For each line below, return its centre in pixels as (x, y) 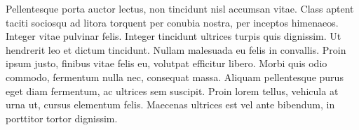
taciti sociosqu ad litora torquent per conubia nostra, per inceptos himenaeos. (172, 22)
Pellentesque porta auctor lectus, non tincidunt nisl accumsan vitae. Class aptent (180, 8)
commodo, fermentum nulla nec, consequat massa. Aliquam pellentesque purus (175, 77)
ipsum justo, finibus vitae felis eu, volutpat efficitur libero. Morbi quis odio (167, 63)
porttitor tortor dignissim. (62, 118)
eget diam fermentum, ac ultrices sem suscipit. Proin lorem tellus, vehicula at (172, 91)
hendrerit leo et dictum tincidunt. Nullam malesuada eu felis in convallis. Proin (176, 49)
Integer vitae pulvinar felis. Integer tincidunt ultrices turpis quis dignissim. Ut (174, 36)
